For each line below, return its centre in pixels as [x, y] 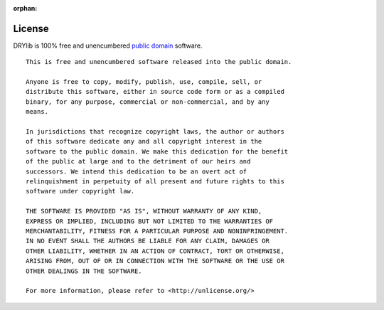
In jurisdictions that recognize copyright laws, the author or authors [155, 132]
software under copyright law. [80, 191]
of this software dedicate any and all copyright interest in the [144, 141]
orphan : [25, 8]
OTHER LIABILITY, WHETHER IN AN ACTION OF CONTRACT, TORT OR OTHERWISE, [155, 251]
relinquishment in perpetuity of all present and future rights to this [155, 181]
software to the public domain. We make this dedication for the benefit [157, 151]
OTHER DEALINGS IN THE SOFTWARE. [84, 271]
